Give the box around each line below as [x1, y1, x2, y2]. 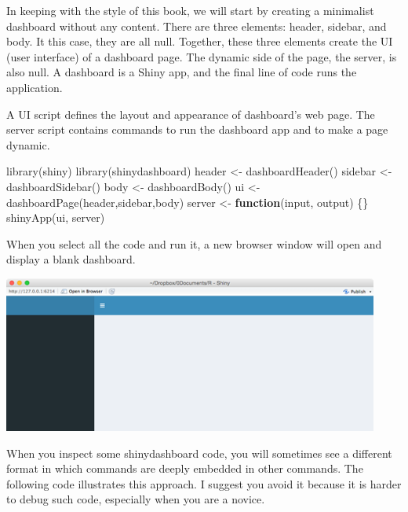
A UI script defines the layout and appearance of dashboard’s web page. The [6, 105, 375, 122]
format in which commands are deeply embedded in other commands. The [6, 460, 363, 477]
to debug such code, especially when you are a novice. [6, 491, 265, 507]
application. [6, 79, 63, 95]
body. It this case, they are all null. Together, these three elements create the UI [6, 33, 393, 50]
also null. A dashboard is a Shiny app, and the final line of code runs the [6, 64, 357, 80]
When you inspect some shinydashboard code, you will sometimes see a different [6, 444, 392, 461]
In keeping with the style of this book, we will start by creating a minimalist [6, 2, 374, 18]
